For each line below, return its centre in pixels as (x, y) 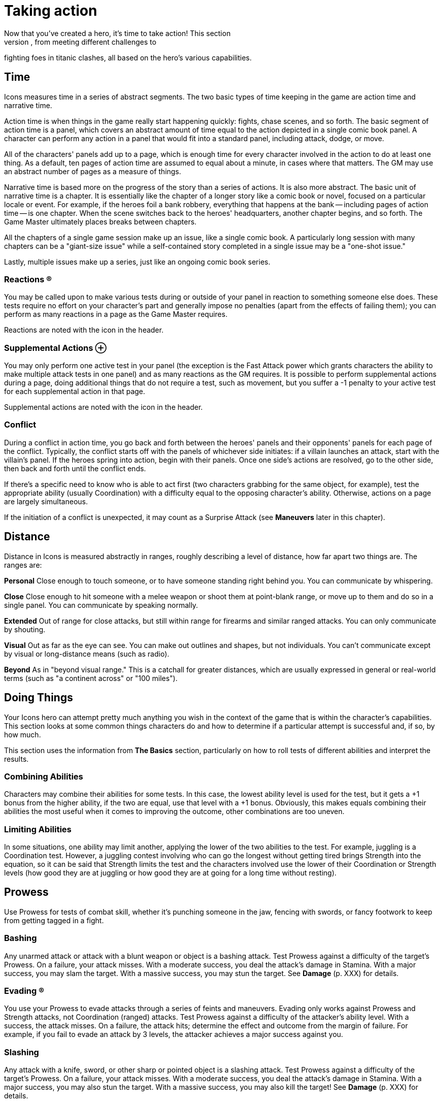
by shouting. (25, 629)
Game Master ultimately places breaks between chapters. (100, 221)
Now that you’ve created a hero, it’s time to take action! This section (117, 33)
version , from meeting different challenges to (80, 42)
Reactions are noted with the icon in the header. (84, 330)
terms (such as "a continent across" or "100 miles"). (91, 678)
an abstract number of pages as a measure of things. (93, 171)
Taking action (51, 11)
